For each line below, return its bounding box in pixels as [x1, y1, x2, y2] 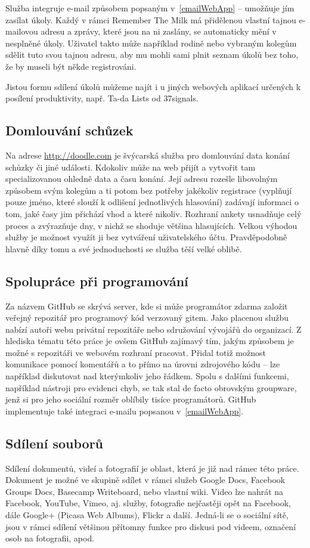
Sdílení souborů [5, 434, 104, 452]
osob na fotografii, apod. [5, 532, 95, 544]
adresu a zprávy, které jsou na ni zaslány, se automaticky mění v [41, 25, 277, 38]
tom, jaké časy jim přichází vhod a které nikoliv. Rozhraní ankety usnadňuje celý [5, 207, 302, 219]
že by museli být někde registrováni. [5, 60, 137, 72]
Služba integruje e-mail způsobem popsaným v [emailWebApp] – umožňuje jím [5, 2, 294, 14]
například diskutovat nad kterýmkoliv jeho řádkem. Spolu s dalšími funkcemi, [5, 370, 289, 382]
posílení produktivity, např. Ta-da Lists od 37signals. [5, 92, 199, 104]
